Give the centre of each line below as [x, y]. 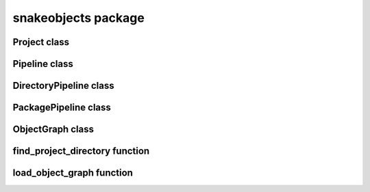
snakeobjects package [79, 18]
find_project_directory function [81, 151]
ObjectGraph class [53, 129]
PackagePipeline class [62, 108]
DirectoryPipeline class [63, 86]
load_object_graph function [73, 173]
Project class [41, 42]
